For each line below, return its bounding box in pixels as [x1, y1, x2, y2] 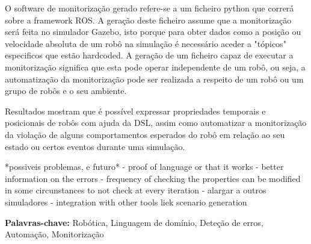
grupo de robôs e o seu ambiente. [5, 84, 127, 97]
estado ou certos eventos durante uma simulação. [5, 140, 185, 152]
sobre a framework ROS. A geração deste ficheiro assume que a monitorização [5, 13, 292, 26]
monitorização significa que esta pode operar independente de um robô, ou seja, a [5, 60, 306, 73]
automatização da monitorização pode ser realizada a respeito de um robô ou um [5, 72, 304, 85]
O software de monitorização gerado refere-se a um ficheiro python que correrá [5, 2, 294, 14]
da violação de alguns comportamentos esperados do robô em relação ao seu [5, 128, 285, 140]
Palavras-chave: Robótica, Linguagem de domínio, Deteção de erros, [5, 216, 263, 228]
